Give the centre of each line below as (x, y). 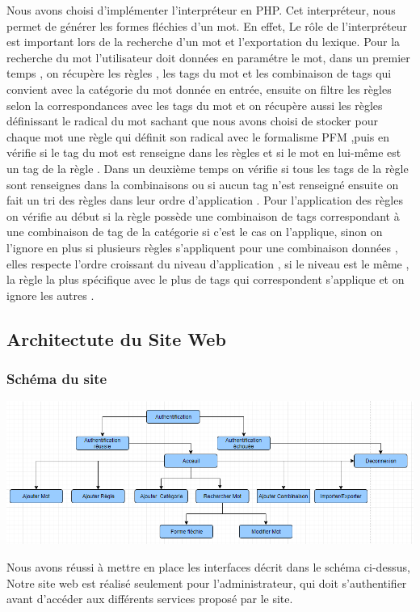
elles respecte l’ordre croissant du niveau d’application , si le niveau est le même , (208, 263)
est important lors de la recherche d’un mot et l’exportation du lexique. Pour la (204, 42)
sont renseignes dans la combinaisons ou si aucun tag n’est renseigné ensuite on (203, 184)
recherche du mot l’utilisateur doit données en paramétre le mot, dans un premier (208, 57)
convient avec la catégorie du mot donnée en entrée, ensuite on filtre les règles (199, 89)
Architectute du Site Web (116, 338)
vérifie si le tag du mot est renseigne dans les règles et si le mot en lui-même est (204, 152)
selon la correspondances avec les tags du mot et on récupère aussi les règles (195, 105)
